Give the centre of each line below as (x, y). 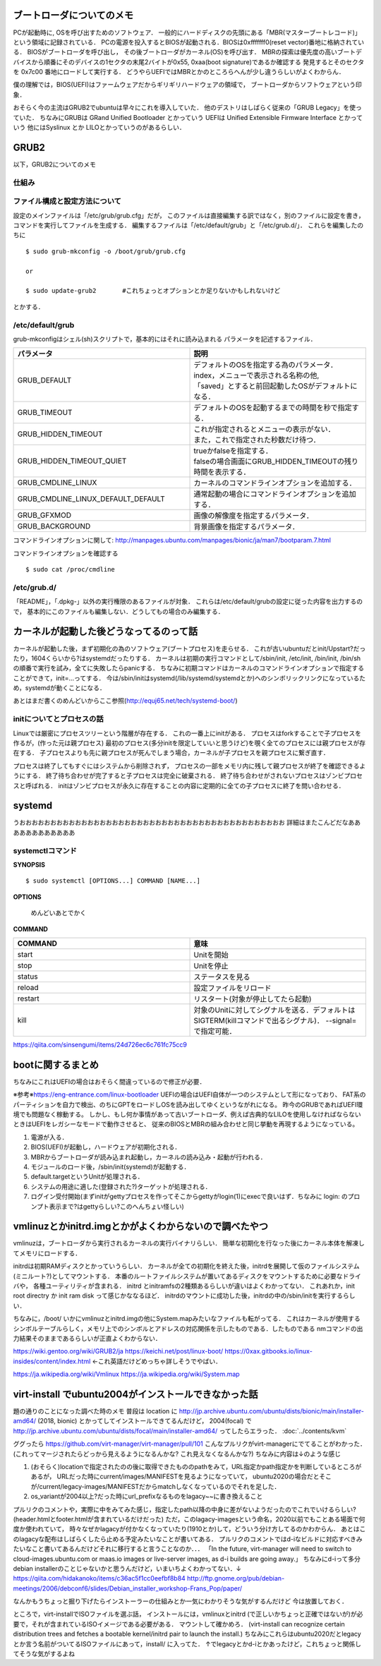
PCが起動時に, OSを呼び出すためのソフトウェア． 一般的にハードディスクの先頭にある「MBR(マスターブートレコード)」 (187, 32)
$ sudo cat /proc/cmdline (71, 569)
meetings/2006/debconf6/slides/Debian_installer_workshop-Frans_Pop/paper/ (128, 1588)
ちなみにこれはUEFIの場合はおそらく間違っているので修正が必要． (109, 1081)
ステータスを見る (222, 977)
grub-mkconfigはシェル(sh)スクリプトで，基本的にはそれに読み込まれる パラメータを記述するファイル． (165, 339)
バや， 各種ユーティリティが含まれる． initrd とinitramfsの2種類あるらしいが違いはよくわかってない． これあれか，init (184, 1286)
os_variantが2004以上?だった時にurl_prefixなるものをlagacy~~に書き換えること (147, 1497)
